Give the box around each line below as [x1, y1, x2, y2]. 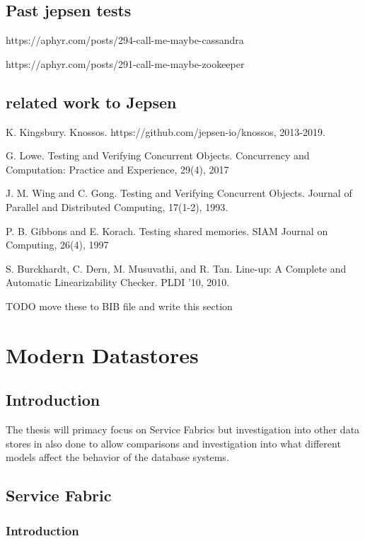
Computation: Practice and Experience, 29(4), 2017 [6, 161, 229, 176]
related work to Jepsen [6, 91, 177, 113]
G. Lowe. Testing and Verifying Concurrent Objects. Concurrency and [6, 148, 310, 163]
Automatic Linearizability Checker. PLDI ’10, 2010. [6, 275, 230, 290]
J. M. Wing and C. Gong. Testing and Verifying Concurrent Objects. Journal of [6, 186, 352, 200]
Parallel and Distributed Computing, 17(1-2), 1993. [6, 199, 228, 214]
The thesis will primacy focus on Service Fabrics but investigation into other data [6, 422, 360, 437]
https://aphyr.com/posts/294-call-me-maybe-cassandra [6, 33, 244, 47]
